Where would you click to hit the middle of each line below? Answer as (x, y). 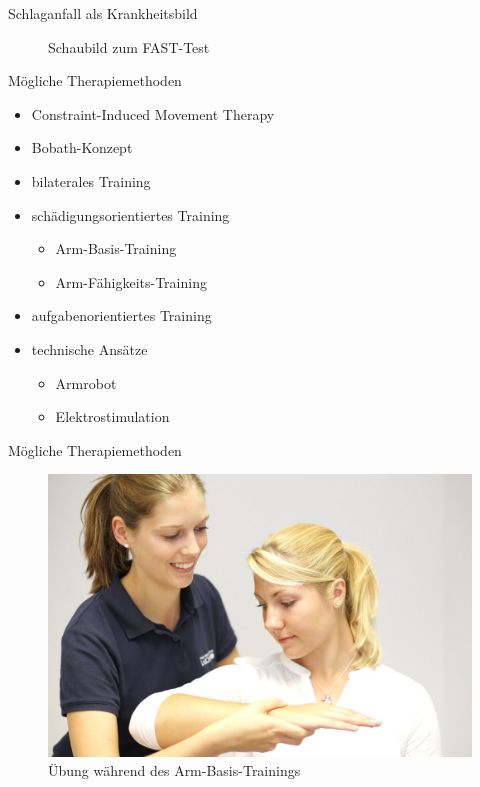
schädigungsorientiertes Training (130, 214)
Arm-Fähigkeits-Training (131, 281)
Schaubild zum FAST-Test (129, 46)
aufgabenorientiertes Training (121, 315)
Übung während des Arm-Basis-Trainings (174, 770)
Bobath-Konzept (82, 147)
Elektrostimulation (112, 416)
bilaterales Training (91, 180)
